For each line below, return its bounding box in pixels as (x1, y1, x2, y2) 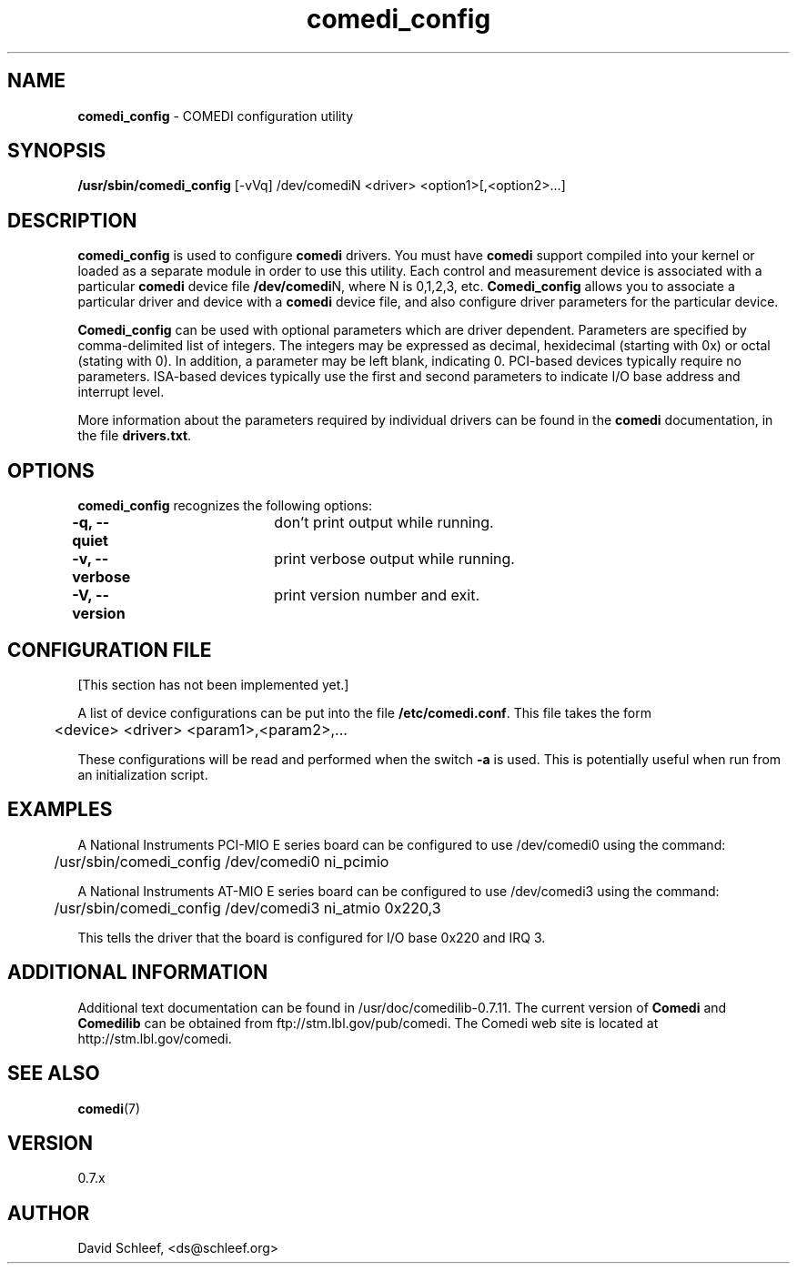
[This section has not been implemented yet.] (77, 676, 349, 692)
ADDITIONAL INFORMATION (7, 961, 268, 984)
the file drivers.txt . (77, 428, 192, 444)
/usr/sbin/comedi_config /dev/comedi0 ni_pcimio (54, 852, 389, 871)
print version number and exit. (274, 586, 480, 605)
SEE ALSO (7, 1062, 100, 1085)
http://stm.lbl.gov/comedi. (77, 1030, 232, 1046)
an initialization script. (77, 766, 208, 782)
